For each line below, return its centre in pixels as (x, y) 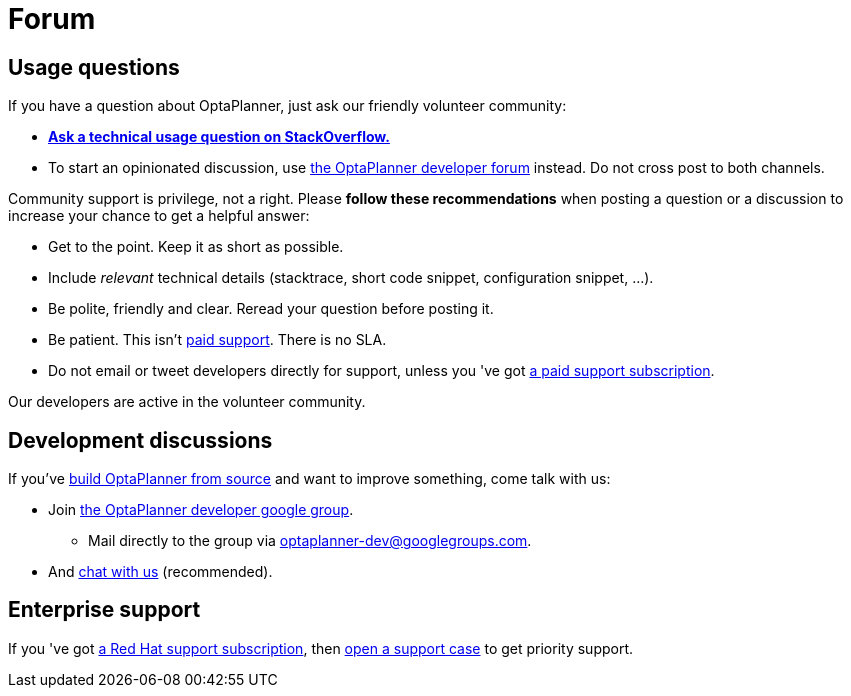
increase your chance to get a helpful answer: (159, 216)
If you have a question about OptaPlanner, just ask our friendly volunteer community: (287, 106)
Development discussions (140, 440)
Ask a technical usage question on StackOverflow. (219, 137)
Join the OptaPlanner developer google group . (201, 510)
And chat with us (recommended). (160, 572)
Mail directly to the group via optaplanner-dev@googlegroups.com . (310, 541)
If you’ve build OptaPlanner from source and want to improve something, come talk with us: (309, 479)
